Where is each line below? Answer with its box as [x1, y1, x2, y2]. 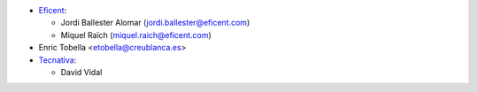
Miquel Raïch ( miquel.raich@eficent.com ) [60, 29, 212, 40]
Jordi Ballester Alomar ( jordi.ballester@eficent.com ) [60, 18, 251, 28]
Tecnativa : [38, 54, 77, 65]
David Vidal [60, 66, 103, 77]
